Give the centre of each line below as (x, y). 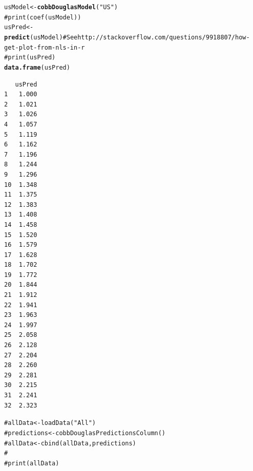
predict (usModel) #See (41, 37)
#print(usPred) (30, 58)
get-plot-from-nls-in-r (45, 47)
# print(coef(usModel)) (43, 17)
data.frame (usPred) (37, 67)
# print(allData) (32, 463)
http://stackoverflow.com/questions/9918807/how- (164, 37)
